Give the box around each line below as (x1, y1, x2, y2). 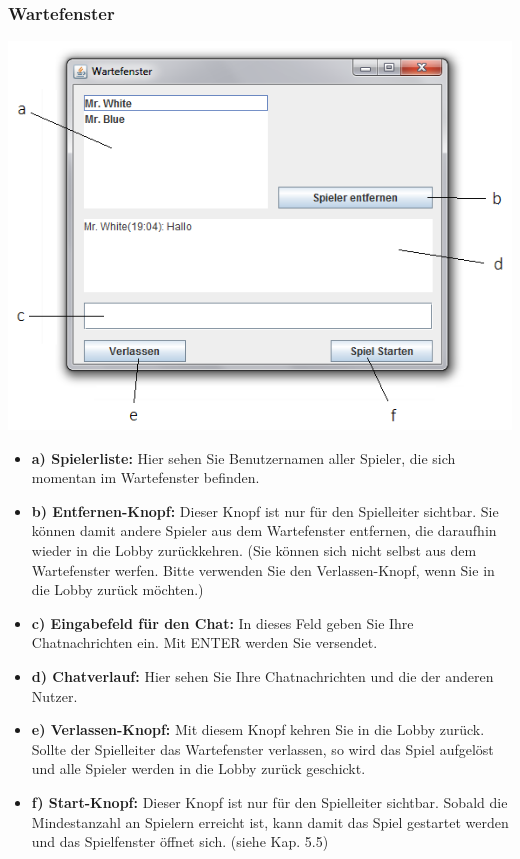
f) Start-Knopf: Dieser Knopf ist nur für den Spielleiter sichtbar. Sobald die (31, 792, 508, 813)
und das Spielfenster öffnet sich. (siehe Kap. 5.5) (31, 831, 329, 852)
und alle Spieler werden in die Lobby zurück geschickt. (31, 758, 366, 779)
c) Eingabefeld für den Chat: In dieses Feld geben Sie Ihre (31, 612, 414, 633)
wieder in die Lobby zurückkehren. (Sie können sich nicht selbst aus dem (31, 540, 477, 561)
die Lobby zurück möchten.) (31, 579, 204, 600)
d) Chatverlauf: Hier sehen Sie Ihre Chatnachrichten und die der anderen (31, 666, 494, 687)
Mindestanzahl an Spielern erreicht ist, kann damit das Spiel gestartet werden (31, 811, 509, 832)
